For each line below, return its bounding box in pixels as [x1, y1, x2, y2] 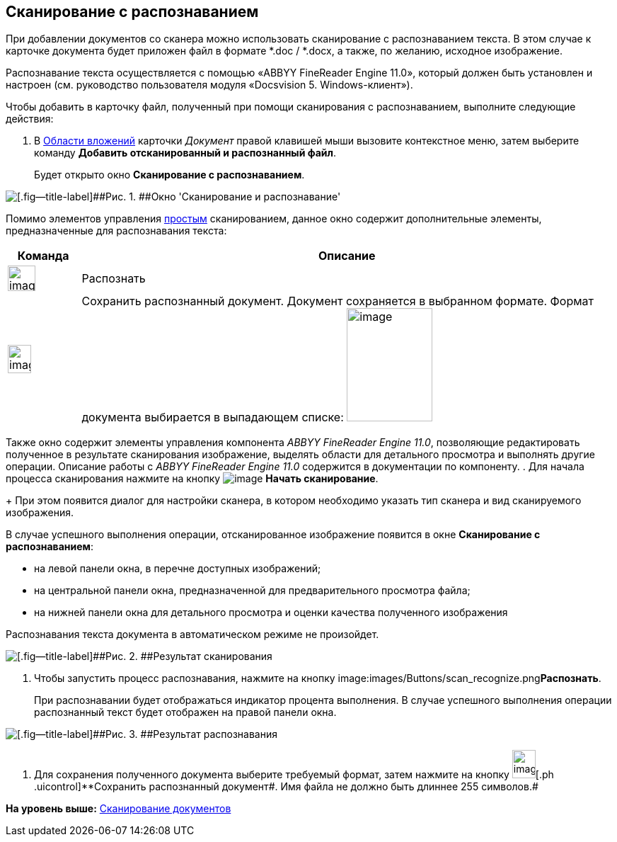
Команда [17, 249, 69, 263]
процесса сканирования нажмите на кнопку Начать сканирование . [6, 472, 379, 485]
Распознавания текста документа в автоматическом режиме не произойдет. [6, 628, 379, 641]
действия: [6, 113, 54, 125]
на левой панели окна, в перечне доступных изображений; [34, 562, 321, 575]
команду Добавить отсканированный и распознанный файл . [34, 147, 337, 159]
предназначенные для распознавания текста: [6, 224, 227, 237]
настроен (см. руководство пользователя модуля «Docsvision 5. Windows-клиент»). [6, 79, 413, 91]
